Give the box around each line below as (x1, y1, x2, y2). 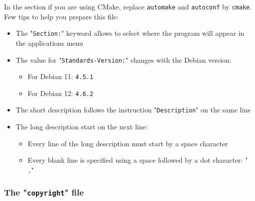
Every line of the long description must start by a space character (27, 138, 228, 148)
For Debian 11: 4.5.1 (27, 71, 94, 82)
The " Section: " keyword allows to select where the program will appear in (15, 28, 245, 38)
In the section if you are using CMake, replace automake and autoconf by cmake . (4, 1, 252, 11)
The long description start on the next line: (15, 121, 148, 132)
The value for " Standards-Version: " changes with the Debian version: (15, 54, 232, 65)
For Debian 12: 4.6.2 (27, 88, 94, 98)
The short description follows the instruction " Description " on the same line (15, 104, 251, 115)
